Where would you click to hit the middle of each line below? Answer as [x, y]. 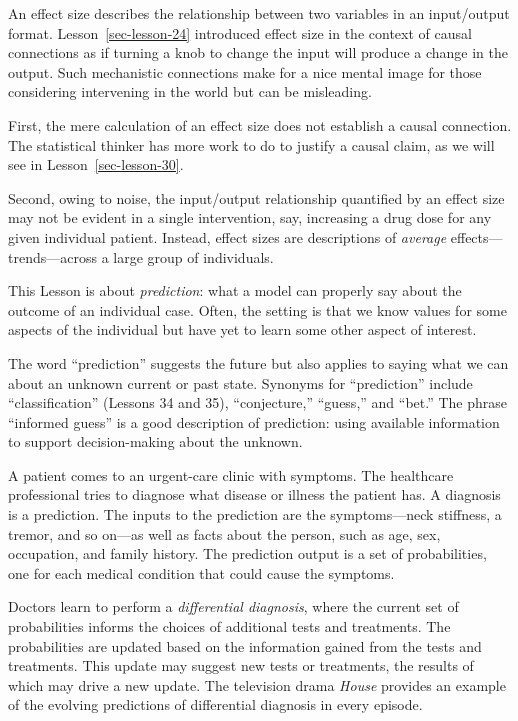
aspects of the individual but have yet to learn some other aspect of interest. [242, 329]
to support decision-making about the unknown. [155, 441]
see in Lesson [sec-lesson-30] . [96, 164]
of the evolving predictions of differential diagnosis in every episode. [215, 704]
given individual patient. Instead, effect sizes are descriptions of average [227, 236]
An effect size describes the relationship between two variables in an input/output [259, 13]
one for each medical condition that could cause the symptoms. [201, 572]
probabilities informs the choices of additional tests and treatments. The [229, 626]
